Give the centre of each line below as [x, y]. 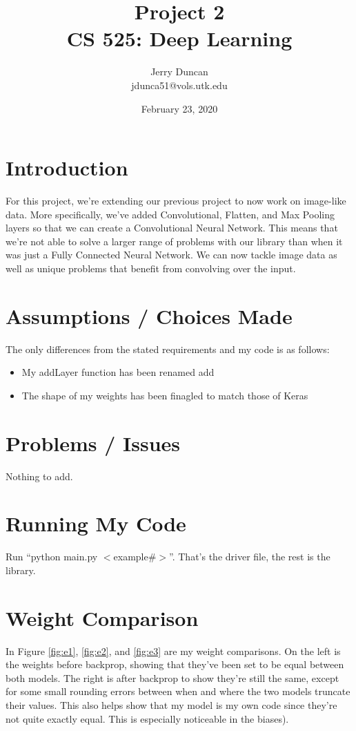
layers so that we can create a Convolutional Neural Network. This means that [172, 228]
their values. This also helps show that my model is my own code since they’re [171, 705]
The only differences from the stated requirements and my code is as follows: [168, 349]
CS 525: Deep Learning [179, 38]
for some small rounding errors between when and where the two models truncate [178, 691]
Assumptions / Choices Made [149, 315]
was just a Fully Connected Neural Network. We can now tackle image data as [171, 255]
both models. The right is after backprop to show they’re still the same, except [172, 677]
